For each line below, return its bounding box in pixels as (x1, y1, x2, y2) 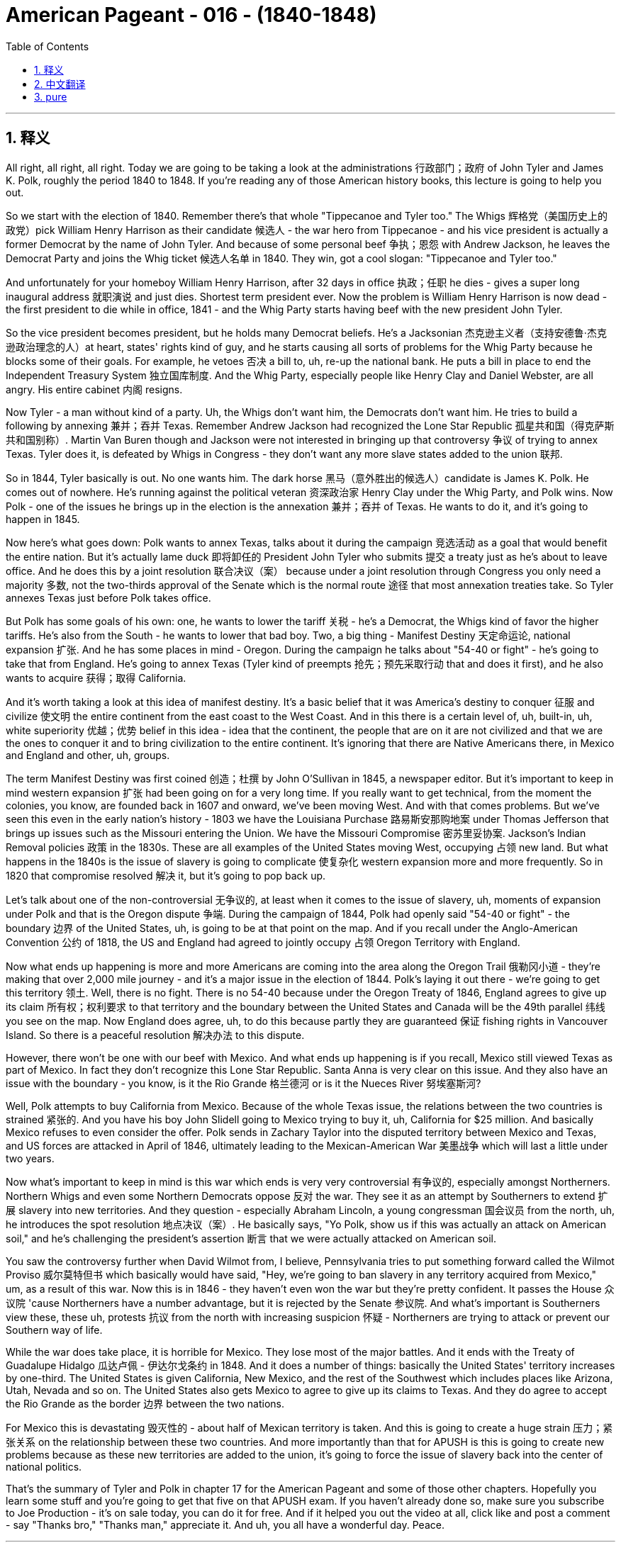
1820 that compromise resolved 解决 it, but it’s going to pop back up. (6, 869, 326, 882)
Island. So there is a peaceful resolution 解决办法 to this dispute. (6, 1028, 305, 1041)
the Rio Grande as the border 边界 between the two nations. (6, 1397, 284, 1410)
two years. (6, 1152, 55, 1164)
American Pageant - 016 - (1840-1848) (6, 3, 377, 27)
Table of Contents (6, 40, 89, 52)
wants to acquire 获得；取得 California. (6, 671, 186, 684)
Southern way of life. (6, 1323, 103, 1336)
